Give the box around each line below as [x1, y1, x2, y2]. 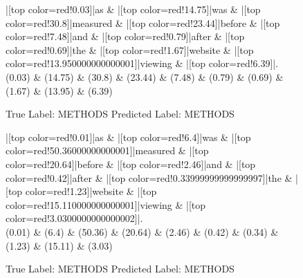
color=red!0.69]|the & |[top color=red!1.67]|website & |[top [6, 42, 254, 57]
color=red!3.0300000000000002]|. [6, 211, 143, 225]
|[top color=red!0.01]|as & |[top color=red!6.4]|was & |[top [6, 129, 251, 144]
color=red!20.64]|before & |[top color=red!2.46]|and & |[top [6, 156, 256, 171]
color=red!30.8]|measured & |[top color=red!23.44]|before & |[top [6, 15, 280, 30]
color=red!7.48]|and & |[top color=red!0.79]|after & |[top [6, 29, 245, 44]
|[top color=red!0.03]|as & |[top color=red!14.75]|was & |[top [6, 2, 261, 16]
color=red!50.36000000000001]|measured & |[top [6, 143, 209, 158]
